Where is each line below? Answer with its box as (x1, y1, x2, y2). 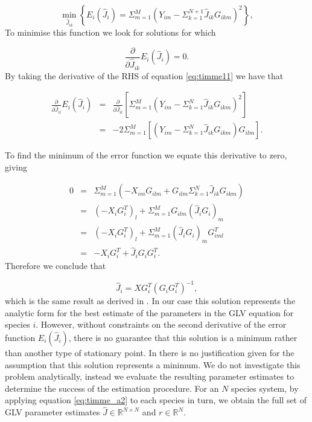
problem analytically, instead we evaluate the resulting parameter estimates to (5, 370, 294, 383)
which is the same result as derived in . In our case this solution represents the (5, 294, 296, 307)
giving (5, 160, 27, 173)
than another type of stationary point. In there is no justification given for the (5, 346, 294, 359)
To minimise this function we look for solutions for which (5, 26, 216, 39)
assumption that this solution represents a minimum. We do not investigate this (5, 358, 301, 371)
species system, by (231, 381, 299, 394)
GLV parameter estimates (5, 406, 100, 418)
